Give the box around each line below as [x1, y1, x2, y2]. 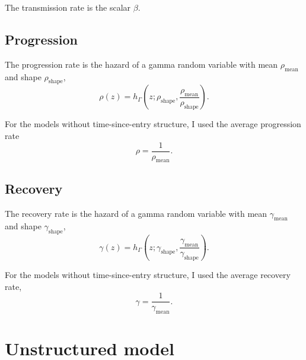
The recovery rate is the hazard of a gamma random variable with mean [5, 207, 267, 219]
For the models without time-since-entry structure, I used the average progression [5, 118, 301, 130]
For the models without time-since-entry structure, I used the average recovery [5, 269, 291, 281]
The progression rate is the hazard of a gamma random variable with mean [5, 58, 278, 70]
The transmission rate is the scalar [5, 1, 131, 13]
